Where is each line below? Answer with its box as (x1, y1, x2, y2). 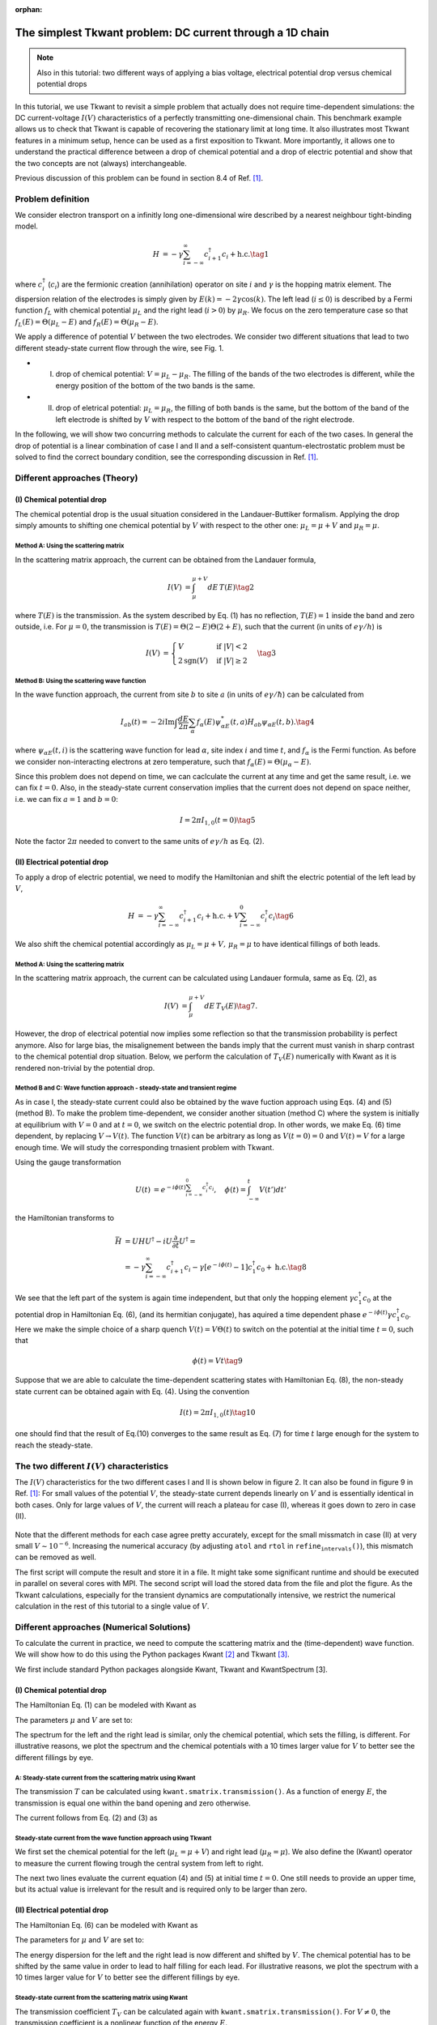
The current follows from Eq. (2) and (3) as (15, 1813, 158, 1823)
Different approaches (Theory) (15, 472, 138, 484)
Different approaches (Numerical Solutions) (15, 1621, 191, 1632)
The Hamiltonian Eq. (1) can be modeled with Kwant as (15, 1700, 197, 1710)
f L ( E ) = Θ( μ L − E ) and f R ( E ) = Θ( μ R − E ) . (15, 317, 159, 328)
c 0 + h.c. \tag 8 (256, 1263, 307, 1273)
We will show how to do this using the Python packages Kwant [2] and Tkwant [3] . (15, 1649, 291, 1660)
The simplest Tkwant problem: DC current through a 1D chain (15, 25, 329, 40)
